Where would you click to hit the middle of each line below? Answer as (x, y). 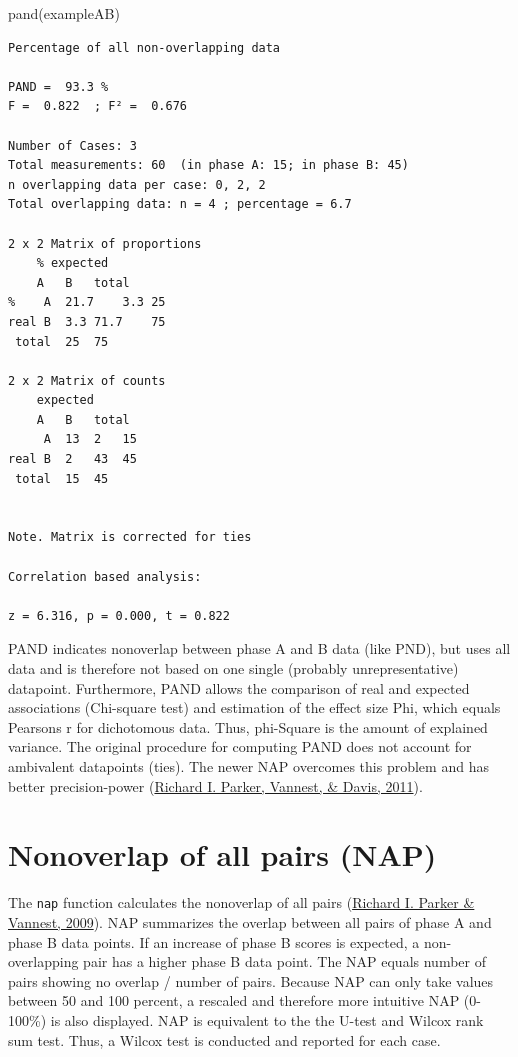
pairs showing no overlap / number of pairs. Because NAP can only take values (251, 980)
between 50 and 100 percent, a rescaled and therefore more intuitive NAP (234, 1000)
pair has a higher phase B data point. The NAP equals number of (284, 961)
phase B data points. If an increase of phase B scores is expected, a (214, 941)
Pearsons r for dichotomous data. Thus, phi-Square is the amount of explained (248, 726)
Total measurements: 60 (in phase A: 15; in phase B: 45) (208, 165)
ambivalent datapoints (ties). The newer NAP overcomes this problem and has (248, 765)
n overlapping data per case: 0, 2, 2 (137, 184)
